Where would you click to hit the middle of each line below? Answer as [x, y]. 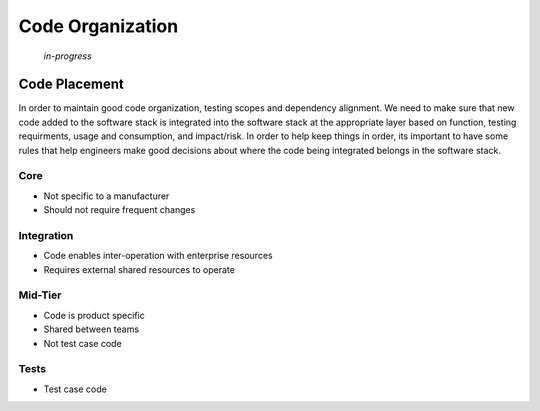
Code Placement [71, 84]
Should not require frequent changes [119, 210]
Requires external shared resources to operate [139, 269]
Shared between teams [91, 329]
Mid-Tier [40, 295]
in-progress [67, 56]
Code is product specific [94, 315]
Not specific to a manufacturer [106, 196]
